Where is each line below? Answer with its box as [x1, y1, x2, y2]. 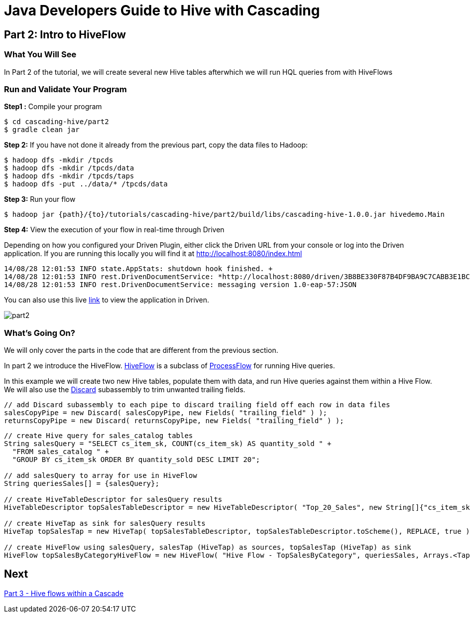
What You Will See [4, 49, 77, 60]
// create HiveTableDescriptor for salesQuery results [4, 495, 223, 504]
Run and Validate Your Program [4, 84, 127, 94]
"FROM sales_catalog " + [12, 448, 109, 456]
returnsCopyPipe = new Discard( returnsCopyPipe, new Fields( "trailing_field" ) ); [4, 417, 344, 425]
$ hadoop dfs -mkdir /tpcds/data [4, 164, 134, 172]
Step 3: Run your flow [4, 195, 76, 204]
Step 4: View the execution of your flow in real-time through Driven [4, 225, 225, 234]
